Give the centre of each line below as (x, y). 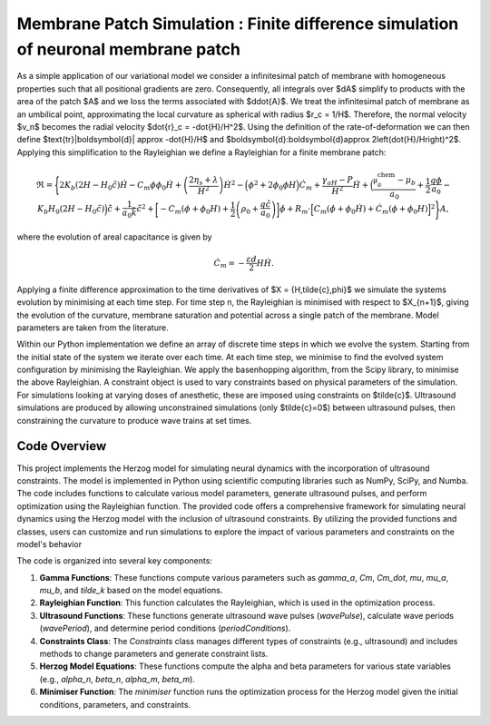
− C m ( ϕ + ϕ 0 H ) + (195, 211)
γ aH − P (338, 181)
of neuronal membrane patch (128, 49)
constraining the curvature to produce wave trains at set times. (134, 420)
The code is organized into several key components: (115, 561)
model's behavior (49, 544)
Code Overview (62, 446)
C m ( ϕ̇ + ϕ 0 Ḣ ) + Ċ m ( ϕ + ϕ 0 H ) (371, 211)
